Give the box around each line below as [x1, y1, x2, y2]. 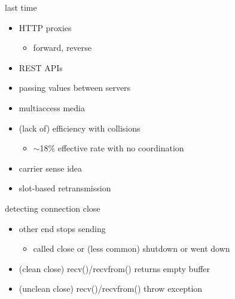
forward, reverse [33, 41, 92, 54]
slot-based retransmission [19, 182, 111, 194]
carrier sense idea [19, 161, 83, 174]
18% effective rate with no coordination [39, 142, 184, 154]
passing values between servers [19, 81, 131, 94]
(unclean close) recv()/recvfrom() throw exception [19, 282, 203, 295]
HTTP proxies [19, 21, 72, 33]
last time [5, 1, 37, 13]
